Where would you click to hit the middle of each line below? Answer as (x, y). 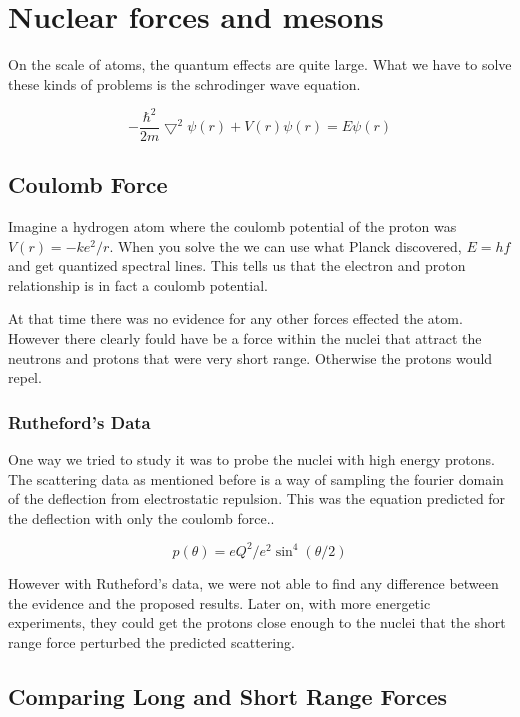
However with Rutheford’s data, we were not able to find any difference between (253, 582)
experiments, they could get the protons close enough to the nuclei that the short (257, 622)
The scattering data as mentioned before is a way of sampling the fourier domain (256, 478)
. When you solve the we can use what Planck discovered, (285, 245)
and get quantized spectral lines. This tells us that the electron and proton (237, 265)
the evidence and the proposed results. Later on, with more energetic (219, 602)
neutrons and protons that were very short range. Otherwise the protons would (250, 357)
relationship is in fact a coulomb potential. (138, 284)
